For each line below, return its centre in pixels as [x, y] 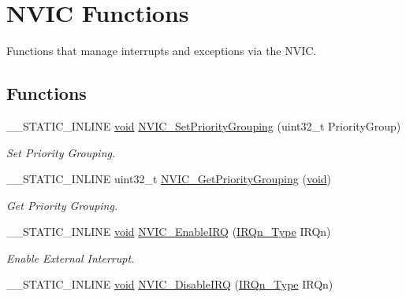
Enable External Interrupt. [71, 258]
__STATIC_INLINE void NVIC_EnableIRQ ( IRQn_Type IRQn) [169, 232]
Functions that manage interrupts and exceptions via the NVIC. [162, 51]
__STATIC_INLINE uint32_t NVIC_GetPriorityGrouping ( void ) [169, 179]
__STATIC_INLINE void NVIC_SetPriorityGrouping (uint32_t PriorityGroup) [204, 125]
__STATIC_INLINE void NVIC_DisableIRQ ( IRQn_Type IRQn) [170, 284]
